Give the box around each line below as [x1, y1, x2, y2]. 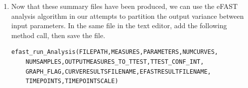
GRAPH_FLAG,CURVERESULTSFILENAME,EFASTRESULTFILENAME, [25, 68, 211, 75]
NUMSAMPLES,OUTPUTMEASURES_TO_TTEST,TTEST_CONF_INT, [25, 58, 204, 65]
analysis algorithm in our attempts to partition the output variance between [11, 10, 244, 21]
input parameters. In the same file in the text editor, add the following [11, 20, 227, 31]
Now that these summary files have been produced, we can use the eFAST [11, 1, 238, 11]
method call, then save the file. [11, 30, 106, 40]
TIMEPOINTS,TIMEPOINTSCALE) [25, 78, 119, 85]
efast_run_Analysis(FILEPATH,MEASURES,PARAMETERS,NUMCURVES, [11, 48, 219, 56]
